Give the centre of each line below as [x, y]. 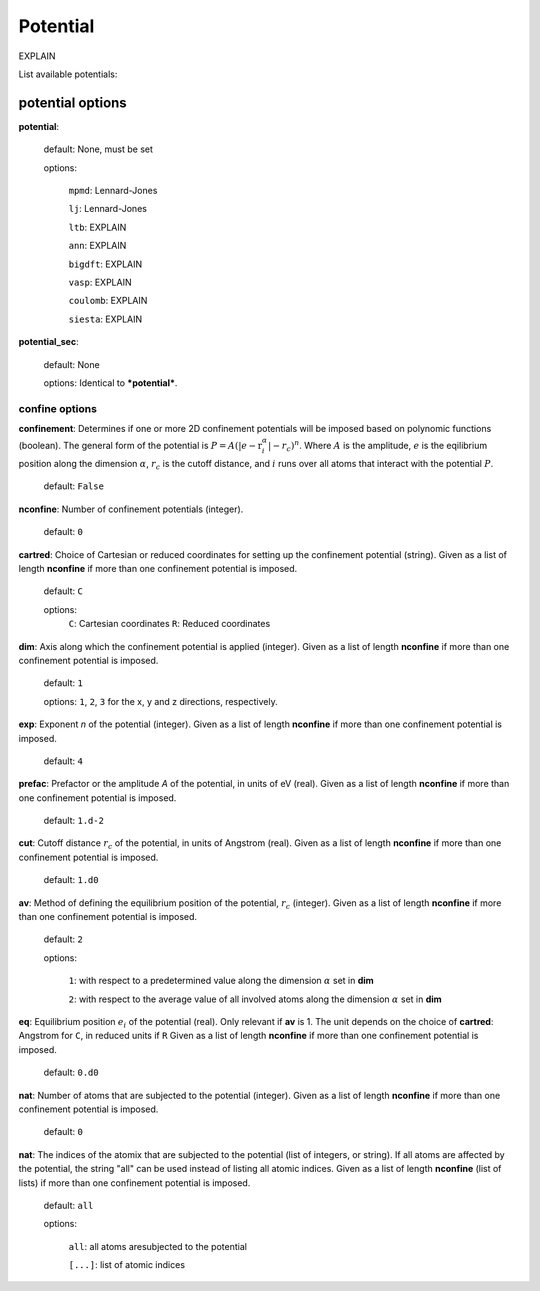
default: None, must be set [98, 149]
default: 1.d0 [71, 880]
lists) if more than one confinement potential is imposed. [134, 1182]
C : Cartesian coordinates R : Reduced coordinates [169, 624]
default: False [74, 486]
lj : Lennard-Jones [107, 209]
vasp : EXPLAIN [100, 282]
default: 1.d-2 [74, 821]
